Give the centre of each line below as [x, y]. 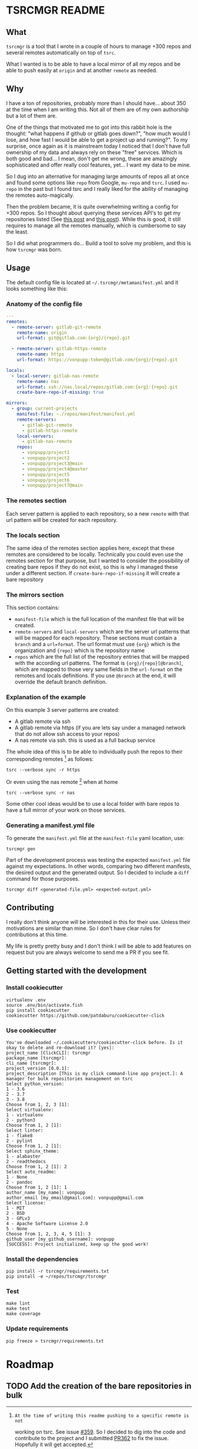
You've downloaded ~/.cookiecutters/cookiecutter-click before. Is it [95, 1042]
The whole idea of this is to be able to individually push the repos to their [94, 752]
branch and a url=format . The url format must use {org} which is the [97, 644]
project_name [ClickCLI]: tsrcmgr [49, 1053]
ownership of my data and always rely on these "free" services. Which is [94, 152]
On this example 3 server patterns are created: [63, 710]
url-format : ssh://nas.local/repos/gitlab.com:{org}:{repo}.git [97, 387]
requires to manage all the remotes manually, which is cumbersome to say [96, 225]
